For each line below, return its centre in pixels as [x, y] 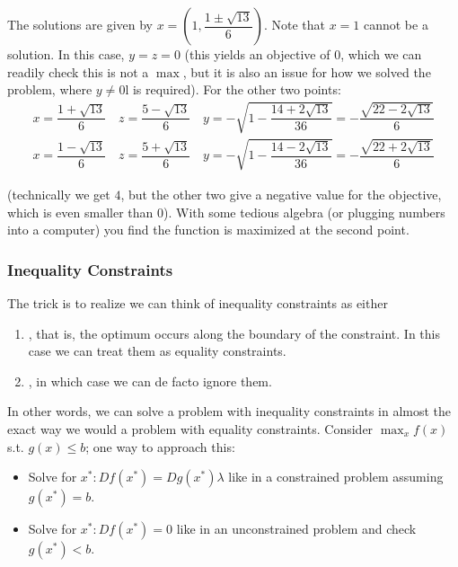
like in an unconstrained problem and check [296, 529]
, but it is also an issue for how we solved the [307, 71]
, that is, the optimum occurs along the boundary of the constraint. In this [234, 333]
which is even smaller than [80, 212]
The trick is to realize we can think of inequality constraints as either [198, 302]
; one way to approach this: [160, 446]
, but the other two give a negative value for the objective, [281, 194]
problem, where [50, 89]
